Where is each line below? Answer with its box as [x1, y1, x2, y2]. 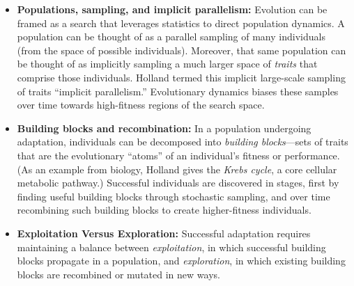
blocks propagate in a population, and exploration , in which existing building [17, 253, 346, 268]
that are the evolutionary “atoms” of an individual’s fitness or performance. [17, 148, 340, 162]
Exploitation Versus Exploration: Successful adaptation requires [17, 225, 311, 240]
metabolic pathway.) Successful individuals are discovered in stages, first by [17, 175, 339, 190]
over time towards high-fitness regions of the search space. [17, 97, 265, 112]
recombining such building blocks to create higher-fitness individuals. [17, 202, 311, 217]
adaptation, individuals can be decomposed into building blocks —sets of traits [17, 134, 348, 149]
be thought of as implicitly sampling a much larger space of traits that [17, 56, 318, 71]
